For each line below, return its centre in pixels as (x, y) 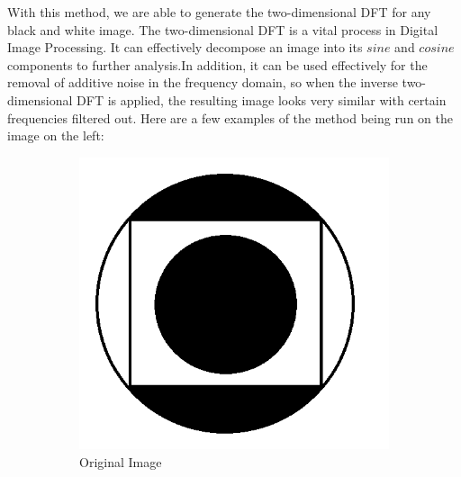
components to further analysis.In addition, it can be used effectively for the (217, 64)
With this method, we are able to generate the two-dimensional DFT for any (219, 12)
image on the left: (56, 135)
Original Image (121, 461)
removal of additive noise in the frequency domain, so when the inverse (203, 82)
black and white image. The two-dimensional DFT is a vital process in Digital (223, 29)
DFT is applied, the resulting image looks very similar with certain (262, 99)
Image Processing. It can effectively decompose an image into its (185, 47)
